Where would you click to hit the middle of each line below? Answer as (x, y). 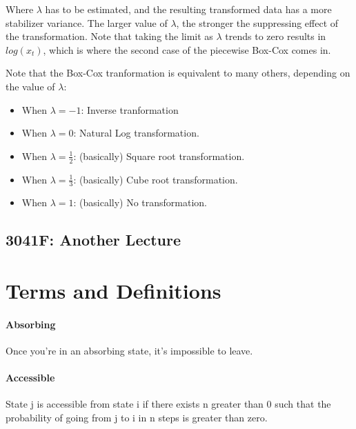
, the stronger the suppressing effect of (257, 22)
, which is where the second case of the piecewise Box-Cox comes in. (187, 49)
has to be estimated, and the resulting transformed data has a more (188, 9)
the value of (30, 86)
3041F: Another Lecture (93, 240)
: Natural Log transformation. (136, 133)
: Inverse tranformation (130, 109)
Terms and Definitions (113, 290)
